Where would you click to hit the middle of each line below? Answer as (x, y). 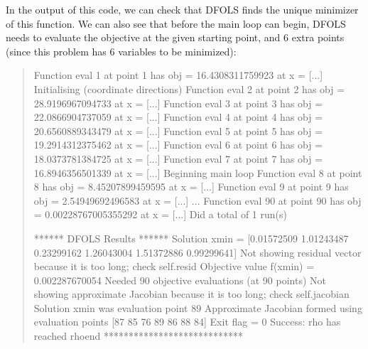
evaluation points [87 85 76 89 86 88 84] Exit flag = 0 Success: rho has (187, 322)
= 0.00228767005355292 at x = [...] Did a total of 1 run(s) (160, 214)
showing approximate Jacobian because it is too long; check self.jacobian (191, 294)
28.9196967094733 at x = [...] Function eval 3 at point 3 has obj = (178, 103)
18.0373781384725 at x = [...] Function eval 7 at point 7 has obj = (178, 158)
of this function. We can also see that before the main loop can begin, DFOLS (176, 23)
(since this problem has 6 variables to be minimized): (121, 51)
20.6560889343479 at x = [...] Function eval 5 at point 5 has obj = (178, 130)
